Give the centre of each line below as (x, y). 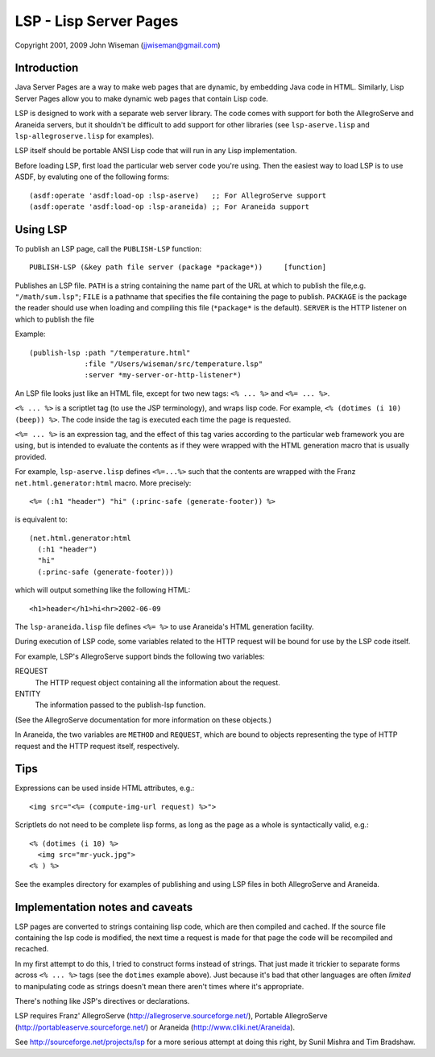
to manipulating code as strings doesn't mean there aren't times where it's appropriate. (159, 986)
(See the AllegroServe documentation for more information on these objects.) (143, 720)
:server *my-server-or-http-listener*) (163, 375)
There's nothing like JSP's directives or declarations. (102, 1001)
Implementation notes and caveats (104, 907)
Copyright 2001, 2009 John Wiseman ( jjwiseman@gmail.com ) (118, 45)
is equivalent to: (41, 519)
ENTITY (28, 693)
